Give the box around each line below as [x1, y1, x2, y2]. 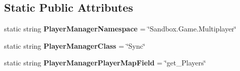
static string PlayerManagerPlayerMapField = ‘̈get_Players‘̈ [4, 57, 206, 68]
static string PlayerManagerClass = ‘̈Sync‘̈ [4, 40, 145, 51]
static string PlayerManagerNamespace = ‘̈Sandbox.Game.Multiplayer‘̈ [4, 23, 236, 34]
